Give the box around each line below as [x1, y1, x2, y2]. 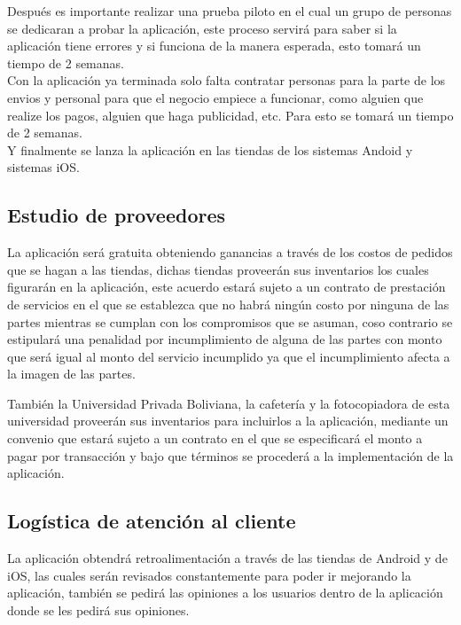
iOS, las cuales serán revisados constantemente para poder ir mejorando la [7, 566, 411, 584]
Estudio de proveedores [7, 201, 226, 229]
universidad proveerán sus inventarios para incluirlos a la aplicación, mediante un [7, 411, 449, 430]
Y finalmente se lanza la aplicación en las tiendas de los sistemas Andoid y [7, 140, 413, 159]
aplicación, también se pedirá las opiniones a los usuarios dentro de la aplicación [7, 583, 443, 602]
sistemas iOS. [7, 158, 80, 176]
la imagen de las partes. [7, 364, 136, 383]
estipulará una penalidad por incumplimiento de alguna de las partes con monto [7, 330, 442, 348]
